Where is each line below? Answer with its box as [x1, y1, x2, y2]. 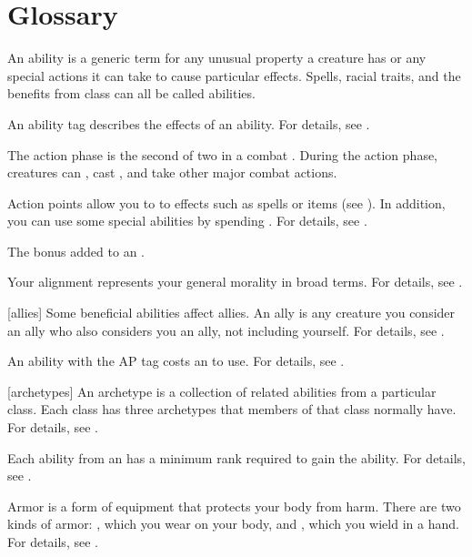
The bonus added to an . [7, 241, 145, 260]
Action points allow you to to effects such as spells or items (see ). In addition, [7, 193, 446, 212]
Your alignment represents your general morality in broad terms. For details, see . [7, 272, 463, 291]
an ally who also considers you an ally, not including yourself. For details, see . [7, 320, 445, 339]
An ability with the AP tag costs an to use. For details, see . [7, 351, 345, 370]
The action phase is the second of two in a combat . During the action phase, [7, 145, 438, 164]
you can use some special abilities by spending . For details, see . [7, 211, 367, 230]
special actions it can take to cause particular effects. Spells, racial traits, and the [7, 66, 461, 85]
